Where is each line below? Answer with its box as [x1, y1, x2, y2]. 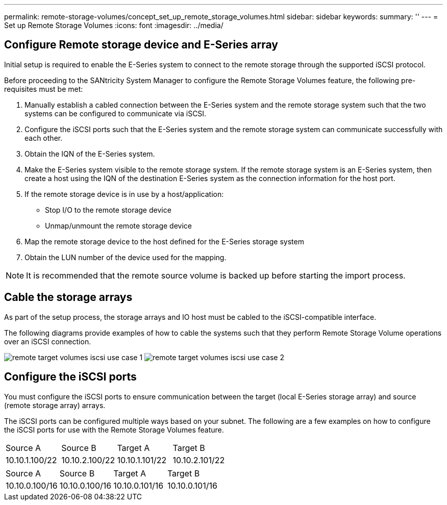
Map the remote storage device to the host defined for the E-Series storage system [24, 237, 304, 246]
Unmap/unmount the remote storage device [45, 221, 192, 230]
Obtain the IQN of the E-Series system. [24, 149, 155, 158]
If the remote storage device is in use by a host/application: [24, 189, 224, 198]
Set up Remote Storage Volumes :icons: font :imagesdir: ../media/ [4, 21, 224, 30]
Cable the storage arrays [4, 291, 133, 304]
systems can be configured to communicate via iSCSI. [24, 109, 207, 118]
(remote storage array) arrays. [4, 400, 106, 410]
